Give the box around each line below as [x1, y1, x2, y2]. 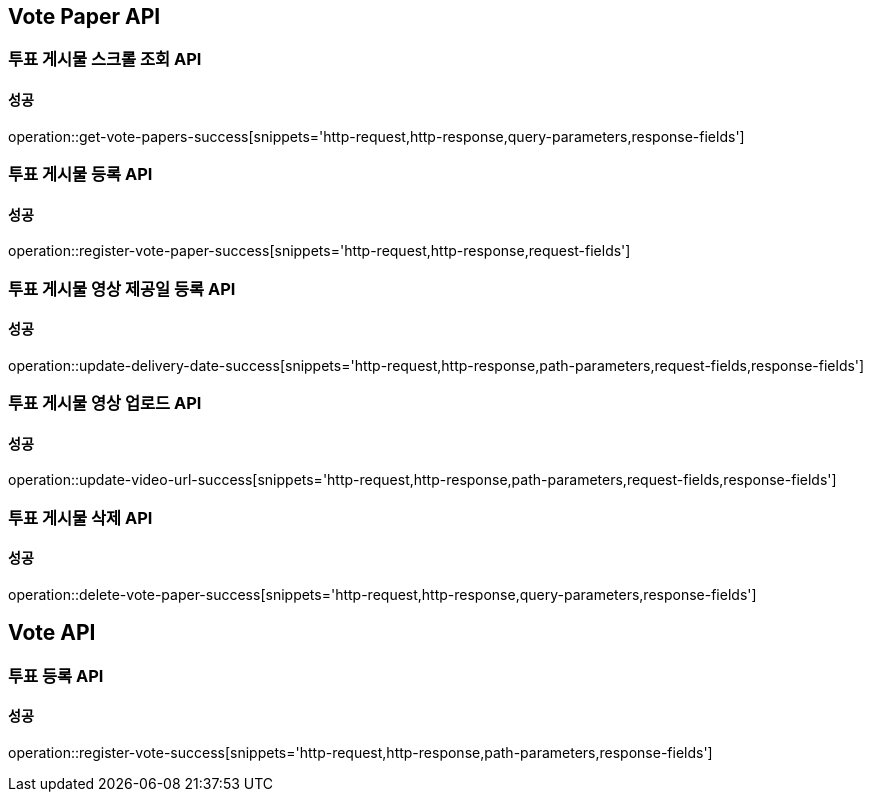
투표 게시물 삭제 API [8, 507, 153, 528]
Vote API [8, 620, 96, 646]
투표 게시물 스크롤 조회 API [8, 49, 202, 70]
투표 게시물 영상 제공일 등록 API [8, 278, 236, 299]
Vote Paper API [8, 4, 161, 29]
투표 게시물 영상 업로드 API [8, 393, 202, 414]
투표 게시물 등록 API [8, 164, 153, 185]
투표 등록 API [8, 665, 104, 686]
